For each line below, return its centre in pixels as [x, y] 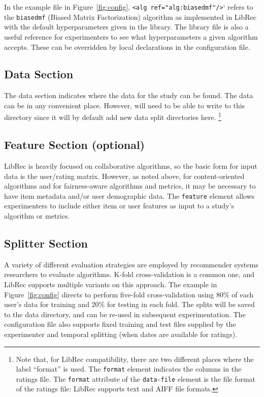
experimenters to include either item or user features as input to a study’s [119, 206]
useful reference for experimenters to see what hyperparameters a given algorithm [131, 36]
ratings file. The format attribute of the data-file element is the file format [136, 378]
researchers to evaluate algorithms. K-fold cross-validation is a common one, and [129, 274]
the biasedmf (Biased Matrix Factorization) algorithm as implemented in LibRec [130, 17]
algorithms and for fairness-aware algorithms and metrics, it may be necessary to [130, 186]
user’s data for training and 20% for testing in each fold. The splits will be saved [129, 304]
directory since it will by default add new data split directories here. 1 [113, 116]
